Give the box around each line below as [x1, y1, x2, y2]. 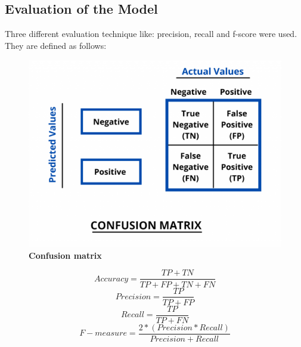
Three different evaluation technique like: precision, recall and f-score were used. [5, 27, 297, 40]
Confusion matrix [29, 249, 102, 261]
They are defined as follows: [5, 39, 107, 51]
